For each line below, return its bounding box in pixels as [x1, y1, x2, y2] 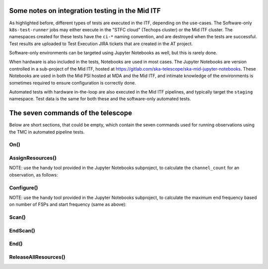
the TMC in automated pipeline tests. [9, 129, 85, 135]
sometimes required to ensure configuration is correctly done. [9, 80, 136, 86]
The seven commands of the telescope [9, 109, 133, 117]
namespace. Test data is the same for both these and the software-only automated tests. [9, 96, 191, 102]
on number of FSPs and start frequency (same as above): [9, 201, 127, 207]
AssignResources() [9, 155, 57, 162]
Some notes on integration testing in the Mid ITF [9, 6, 161, 15]
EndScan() [9, 227, 35, 234]
